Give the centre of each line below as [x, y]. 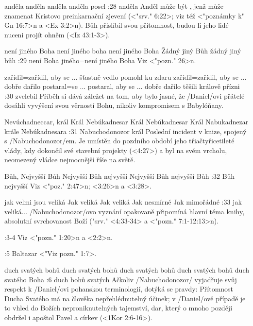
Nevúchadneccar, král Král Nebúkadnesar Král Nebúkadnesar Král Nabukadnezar [126, 121]
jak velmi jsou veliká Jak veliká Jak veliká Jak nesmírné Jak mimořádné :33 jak [123, 202]
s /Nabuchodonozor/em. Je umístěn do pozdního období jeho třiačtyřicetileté [119, 141]
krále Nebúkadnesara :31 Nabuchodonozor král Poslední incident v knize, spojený [126, 131]
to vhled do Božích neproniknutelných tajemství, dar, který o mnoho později [118, 308]
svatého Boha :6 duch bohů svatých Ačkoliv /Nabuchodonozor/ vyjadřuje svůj [121, 279]
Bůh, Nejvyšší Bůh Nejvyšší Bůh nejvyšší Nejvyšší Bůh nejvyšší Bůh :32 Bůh [120, 176]
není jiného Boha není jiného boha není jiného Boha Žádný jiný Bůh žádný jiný [123, 51]
